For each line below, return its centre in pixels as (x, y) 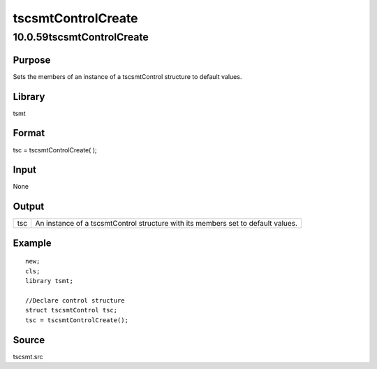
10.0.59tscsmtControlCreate (81, 37)
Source (29, 340)
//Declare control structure (75, 300)
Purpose (32, 60)
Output (29, 207)
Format (29, 133)
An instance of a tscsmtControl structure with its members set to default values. (167, 224)
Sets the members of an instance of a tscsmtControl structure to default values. (127, 76)
